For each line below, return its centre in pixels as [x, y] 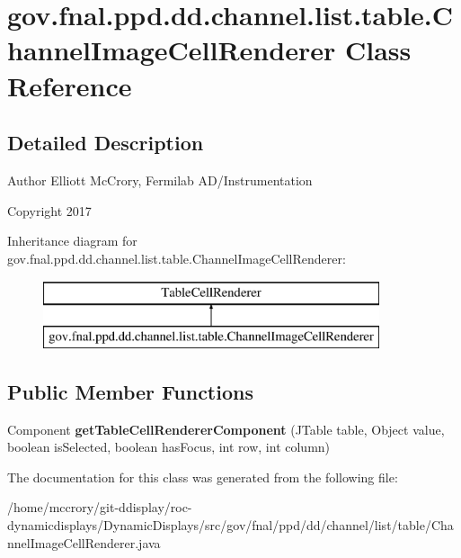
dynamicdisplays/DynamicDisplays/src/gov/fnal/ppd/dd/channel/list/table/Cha [230, 525]
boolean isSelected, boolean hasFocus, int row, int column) [169, 447]
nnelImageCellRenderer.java [84, 542]
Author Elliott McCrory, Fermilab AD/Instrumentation [160, 180]
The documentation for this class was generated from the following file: [203, 477]
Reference [70, 85]
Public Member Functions [130, 391]
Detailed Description [106, 143]
